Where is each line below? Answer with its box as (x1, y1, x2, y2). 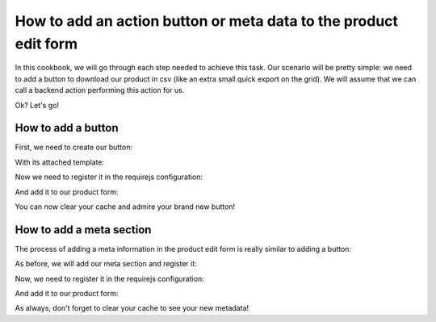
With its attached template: (15, 157, 105, 167)
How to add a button (15, 121, 119, 135)
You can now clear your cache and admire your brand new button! (15, 202, 236, 211)
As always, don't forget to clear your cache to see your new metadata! (15, 303, 249, 313)
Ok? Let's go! (15, 100, 60, 110)
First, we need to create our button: (15, 142, 133, 153)
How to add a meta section (15, 223, 152, 236)
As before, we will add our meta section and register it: (15, 259, 197, 269)
